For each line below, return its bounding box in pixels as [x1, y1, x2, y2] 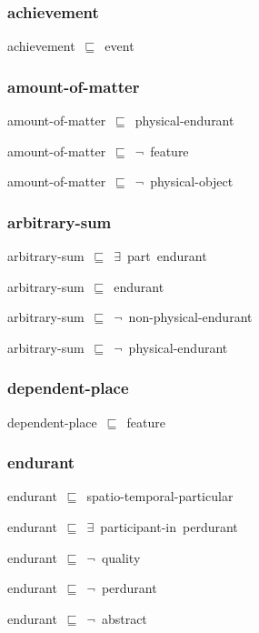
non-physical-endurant [128, 307, 253, 327]
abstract [101, 608, 147, 628]
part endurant [127, 246, 207, 266]
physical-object [150, 172, 234, 191]
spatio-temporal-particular [86, 487, 234, 506]
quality [101, 548, 141, 567]
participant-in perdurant [100, 517, 238, 537]
